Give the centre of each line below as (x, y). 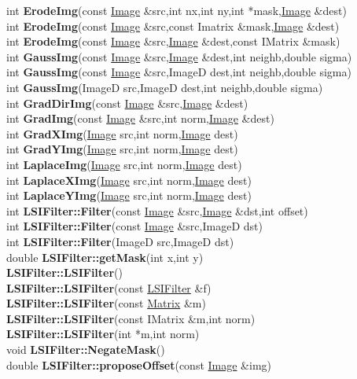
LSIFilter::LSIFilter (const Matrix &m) (106, 303)
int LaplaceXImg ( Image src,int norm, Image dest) (129, 180)
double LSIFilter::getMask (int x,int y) (105, 257)
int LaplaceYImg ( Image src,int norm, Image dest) (129, 195)
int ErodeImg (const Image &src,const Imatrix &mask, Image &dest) (173, 26)
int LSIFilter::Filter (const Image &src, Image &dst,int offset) (157, 210)
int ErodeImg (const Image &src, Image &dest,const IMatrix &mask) (173, 41)
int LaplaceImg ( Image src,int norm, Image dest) (124, 164)
